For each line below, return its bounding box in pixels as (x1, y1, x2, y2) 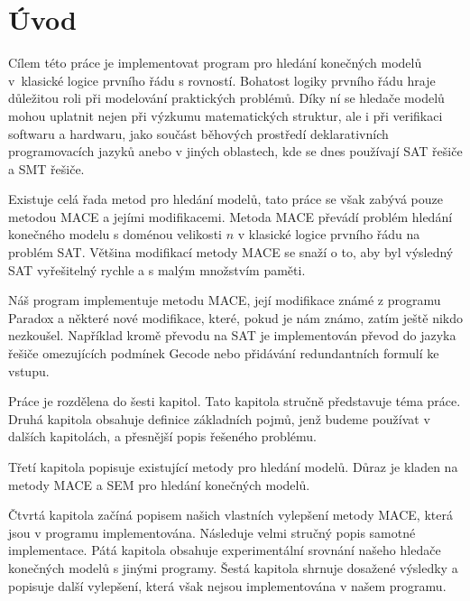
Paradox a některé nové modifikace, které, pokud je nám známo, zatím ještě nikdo (8, 308, 463, 327)
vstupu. (8, 361, 50, 380)
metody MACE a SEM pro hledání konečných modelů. (8, 475, 310, 494)
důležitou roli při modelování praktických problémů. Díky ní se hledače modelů (8, 88, 445, 107)
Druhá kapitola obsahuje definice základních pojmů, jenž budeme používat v (8, 409, 430, 428)
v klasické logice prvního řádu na (237, 225, 420, 244)
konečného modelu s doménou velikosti (8, 225, 222, 244)
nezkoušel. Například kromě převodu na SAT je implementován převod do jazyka (8, 326, 456, 345)
